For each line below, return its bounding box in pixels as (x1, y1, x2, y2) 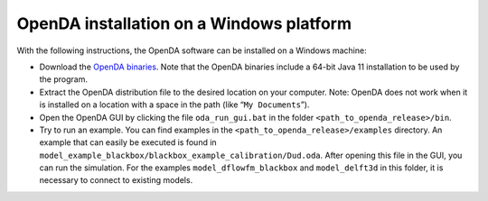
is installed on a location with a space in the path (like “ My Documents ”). (39, 99, 310, 110)
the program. (39, 74, 88, 85)
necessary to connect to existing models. (39, 175, 193, 186)
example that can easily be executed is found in (39, 137, 217, 148)
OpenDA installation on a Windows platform (16, 14, 352, 33)
